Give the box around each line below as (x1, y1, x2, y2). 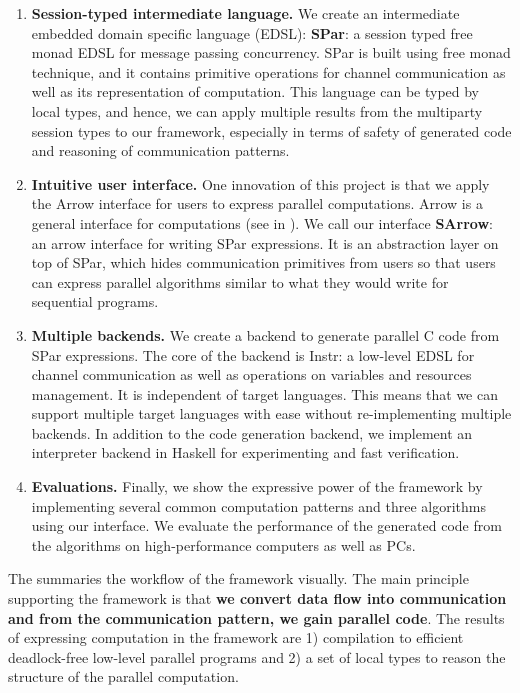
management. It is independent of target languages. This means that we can (31, 383, 498, 404)
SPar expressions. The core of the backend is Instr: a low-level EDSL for (31, 344, 475, 365)
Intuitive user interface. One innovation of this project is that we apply (31, 173, 490, 194)
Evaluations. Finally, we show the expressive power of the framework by (31, 476, 483, 497)
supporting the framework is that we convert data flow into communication (8, 588, 507, 609)
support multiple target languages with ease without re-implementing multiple (31, 403, 512, 424)
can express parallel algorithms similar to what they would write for (31, 271, 449, 292)
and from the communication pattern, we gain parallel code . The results (8, 607, 505, 628)
